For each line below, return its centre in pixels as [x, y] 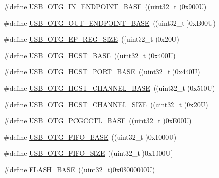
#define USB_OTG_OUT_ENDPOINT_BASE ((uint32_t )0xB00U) [110, 23]
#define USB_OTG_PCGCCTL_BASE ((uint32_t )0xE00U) [98, 121]
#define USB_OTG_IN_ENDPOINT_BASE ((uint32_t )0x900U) [105, 6]
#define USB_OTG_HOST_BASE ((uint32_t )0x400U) [90, 55]
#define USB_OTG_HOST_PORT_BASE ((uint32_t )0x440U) [102, 72]
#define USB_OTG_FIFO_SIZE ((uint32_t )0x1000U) [89, 153]
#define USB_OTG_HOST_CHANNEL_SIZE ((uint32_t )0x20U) [106, 104]
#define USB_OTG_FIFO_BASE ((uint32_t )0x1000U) [90, 137]
